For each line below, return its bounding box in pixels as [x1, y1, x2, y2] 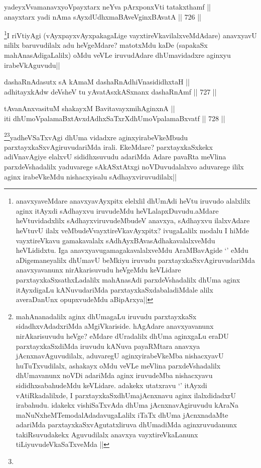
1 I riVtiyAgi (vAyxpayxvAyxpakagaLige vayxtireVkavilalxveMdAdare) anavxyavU [4, 29, 257, 40]
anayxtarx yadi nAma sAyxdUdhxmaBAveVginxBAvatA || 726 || [4, 11, 201, 22]
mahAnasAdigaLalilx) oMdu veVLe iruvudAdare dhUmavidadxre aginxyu [4, 50, 231, 60]
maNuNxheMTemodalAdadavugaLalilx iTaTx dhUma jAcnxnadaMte [16, 409, 228, 420]
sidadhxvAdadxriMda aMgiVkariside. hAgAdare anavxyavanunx [16, 321, 214, 331]
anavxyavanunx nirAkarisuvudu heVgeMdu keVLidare [16, 264, 181, 275]
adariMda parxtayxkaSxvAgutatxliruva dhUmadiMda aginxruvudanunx [16, 419, 237, 430]
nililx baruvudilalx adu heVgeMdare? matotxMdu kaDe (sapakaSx [4, 40, 208, 50]
